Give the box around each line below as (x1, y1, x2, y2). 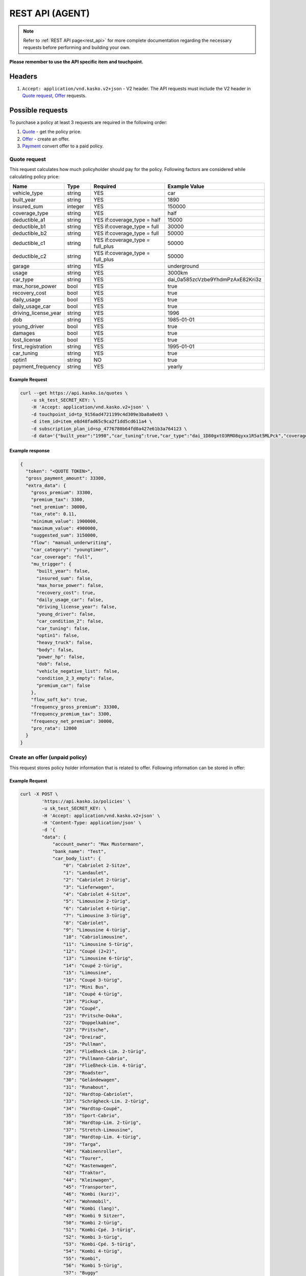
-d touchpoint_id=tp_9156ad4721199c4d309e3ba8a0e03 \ (31, 411, 168, 417)
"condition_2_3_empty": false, (36, 675, 115, 681)
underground (167, 263, 199, 270)
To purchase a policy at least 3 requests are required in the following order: (9, 119, 168, 125)
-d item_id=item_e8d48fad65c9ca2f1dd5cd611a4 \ (31, 419, 152, 425)
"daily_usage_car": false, (36, 597, 104, 602)
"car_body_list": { (52, 855, 101, 861)
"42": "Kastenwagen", (63, 1163, 117, 1168)
